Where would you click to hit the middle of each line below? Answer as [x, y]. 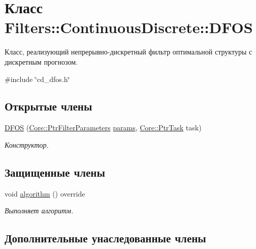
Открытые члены [49, 106]
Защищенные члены [55, 172]
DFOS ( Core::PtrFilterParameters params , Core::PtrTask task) [103, 128]
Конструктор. [27, 144]
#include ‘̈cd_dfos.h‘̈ [37, 79]
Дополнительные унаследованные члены [105, 238]
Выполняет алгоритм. [39, 211]
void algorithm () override [45, 193]
